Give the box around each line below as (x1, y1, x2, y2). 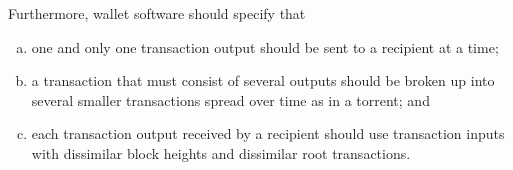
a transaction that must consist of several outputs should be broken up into (31, 70, 495, 91)
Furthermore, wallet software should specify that (8, 3, 306, 23)
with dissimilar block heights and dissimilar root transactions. (31, 142, 411, 163)
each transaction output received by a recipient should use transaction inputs (31, 123, 505, 144)
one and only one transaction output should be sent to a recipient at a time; (31, 36, 499, 57)
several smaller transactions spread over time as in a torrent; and (31, 89, 430, 110)
